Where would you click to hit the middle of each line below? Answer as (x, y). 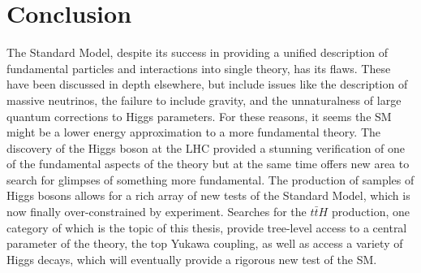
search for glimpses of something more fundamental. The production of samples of (210, 179)
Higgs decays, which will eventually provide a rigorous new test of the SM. (192, 259)
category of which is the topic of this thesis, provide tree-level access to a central (207, 227)
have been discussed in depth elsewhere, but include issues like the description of (207, 84)
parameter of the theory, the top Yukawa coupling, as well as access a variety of (205, 243)
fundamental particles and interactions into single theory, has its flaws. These (199, 68)
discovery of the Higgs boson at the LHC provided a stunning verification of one (206, 147)
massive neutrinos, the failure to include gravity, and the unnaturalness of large (204, 100)
